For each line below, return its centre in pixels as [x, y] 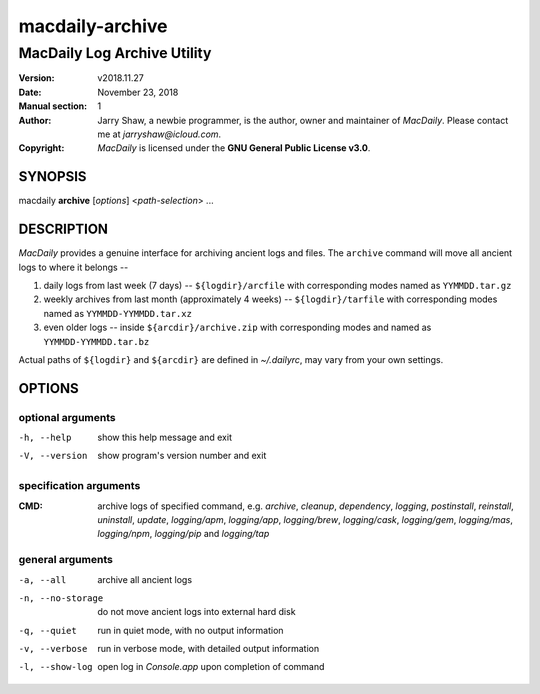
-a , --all [42, 579]
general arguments [66, 560]
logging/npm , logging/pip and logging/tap [183, 534]
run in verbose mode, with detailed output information [208, 649]
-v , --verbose [53, 649]
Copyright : [41, 148]
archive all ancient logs [145, 579]
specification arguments [79, 486]
